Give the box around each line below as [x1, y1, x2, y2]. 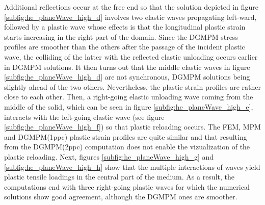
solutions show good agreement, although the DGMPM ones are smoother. [4, 191, 237, 202]
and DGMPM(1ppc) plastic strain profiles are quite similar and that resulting [4, 131, 247, 142]
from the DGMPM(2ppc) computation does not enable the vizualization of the [4, 141, 250, 152]
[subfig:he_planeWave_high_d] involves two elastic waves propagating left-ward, [4, 11, 257, 22]
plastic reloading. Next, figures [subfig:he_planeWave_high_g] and [4, 151, 214, 162]
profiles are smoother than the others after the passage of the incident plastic [4, 41, 245, 52]
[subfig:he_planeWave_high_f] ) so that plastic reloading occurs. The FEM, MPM [4, 121, 261, 132]
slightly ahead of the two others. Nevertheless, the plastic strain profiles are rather [4, 81, 261, 92]
